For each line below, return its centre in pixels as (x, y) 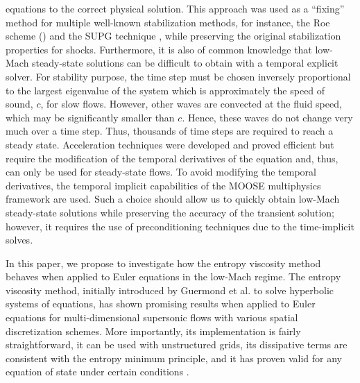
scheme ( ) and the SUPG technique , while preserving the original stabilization (173, 36)
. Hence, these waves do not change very (267, 117)
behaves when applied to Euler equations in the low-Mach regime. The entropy (173, 276)
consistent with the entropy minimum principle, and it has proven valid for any (174, 358)
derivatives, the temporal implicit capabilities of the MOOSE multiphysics (163, 185)
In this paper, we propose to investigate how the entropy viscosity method (163, 263)
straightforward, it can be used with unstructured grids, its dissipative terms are (177, 344)
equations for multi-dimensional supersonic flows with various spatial (152, 317)
